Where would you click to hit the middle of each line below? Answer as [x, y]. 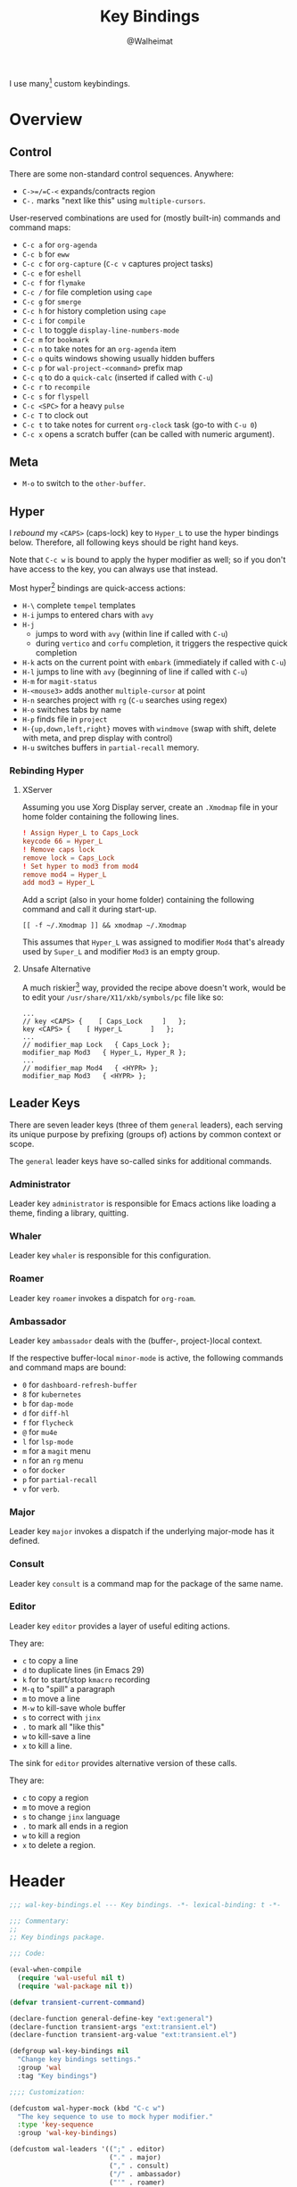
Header [37, 1882]
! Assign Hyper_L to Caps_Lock [80, 833]
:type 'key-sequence [55, 2125]
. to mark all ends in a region [75, 1826]
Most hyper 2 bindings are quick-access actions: [97, 587]
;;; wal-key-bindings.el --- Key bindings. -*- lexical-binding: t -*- [145, 1905]
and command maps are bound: [68, 1367]
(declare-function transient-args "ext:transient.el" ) [113, 2026]
